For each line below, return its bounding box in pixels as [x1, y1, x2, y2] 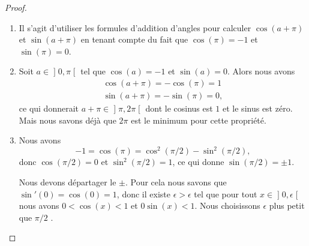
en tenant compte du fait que [80, 33, 188, 46]
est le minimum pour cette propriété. [131, 113, 266, 126]
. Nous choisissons [194, 199, 260, 212]
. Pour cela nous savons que [125, 175, 227, 188]
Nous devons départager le [19, 175, 116, 188]
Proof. [5, 1, 27, 13]
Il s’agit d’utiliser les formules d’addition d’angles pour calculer [19, 21, 251, 34]
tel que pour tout [194, 187, 257, 200]
